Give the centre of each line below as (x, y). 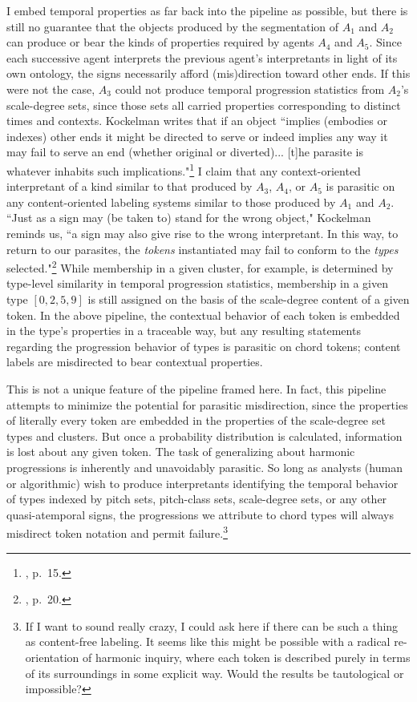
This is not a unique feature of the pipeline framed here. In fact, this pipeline (196, 388)
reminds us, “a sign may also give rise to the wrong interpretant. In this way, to (202, 233)
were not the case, (51, 89)
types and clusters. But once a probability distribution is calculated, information (204, 436)
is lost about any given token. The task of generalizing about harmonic (181, 452)
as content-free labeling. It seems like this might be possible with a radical (208, 641)
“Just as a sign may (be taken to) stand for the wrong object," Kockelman (189, 218)
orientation (52, 657)
